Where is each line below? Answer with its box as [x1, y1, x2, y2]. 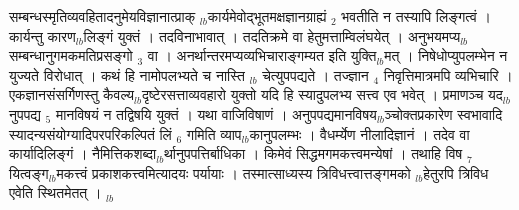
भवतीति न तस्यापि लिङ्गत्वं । [341, 6, 491, 26]
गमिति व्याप [186, 123, 242, 144]
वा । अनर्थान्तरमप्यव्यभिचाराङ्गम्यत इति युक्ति [147, 45, 377, 66]
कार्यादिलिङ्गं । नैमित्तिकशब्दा [9, 143, 157, 164]
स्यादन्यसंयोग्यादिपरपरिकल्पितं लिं [9, 123, 172, 144]
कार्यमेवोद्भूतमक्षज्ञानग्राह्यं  [207, 6, 332, 26]
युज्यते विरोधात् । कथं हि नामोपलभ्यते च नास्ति [9, 64, 245, 85]
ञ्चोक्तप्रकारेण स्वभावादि [384, 103, 503, 124]
